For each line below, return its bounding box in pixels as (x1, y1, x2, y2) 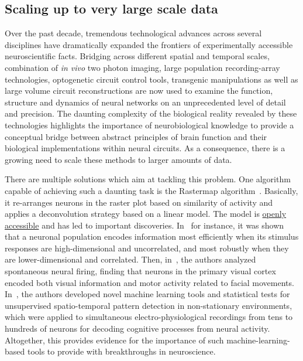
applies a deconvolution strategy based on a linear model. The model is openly (5, 207, 287, 220)
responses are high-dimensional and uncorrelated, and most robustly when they (5, 241, 289, 254)
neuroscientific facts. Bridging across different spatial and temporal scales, (5, 50, 270, 62)
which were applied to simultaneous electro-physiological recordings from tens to (5, 311, 293, 323)
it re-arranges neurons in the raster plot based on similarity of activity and (5, 196, 273, 208)
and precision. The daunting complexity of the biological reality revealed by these (5, 107, 297, 120)
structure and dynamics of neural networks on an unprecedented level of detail (5, 96, 286, 108)
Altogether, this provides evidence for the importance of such (5, 333, 224, 346)
